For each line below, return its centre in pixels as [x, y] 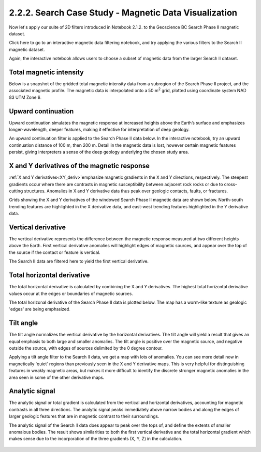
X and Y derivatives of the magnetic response [79, 166]
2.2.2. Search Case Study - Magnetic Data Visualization [123, 13]
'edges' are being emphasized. [40, 309]
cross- [231, 184]
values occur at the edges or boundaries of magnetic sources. [71, 294]
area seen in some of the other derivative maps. [57, 377]
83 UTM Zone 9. [25, 97]
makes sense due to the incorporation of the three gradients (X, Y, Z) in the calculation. [96, 439]
